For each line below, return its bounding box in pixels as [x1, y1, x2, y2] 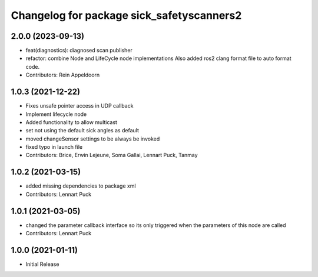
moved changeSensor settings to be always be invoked [25, 135, 160, 142]
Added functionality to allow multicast [25, 118, 118, 126]
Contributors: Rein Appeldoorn [25, 71, 100, 79]
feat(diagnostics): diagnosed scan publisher [25, 47, 132, 54]
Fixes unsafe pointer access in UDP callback [25, 102, 134, 109]
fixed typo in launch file [25, 143, 82, 151]
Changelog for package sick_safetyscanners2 [11, 9, 242, 22]
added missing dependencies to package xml [25, 182, 136, 189]
